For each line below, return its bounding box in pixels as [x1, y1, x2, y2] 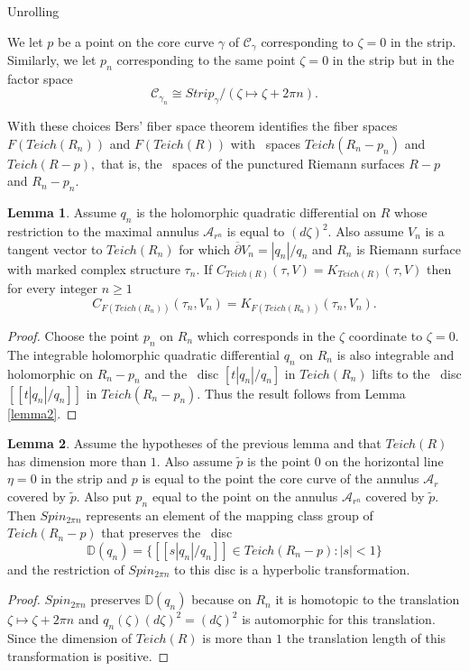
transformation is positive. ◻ [7, 646, 170, 665]
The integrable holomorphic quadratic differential [7, 345, 280, 363]
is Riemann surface [356, 239, 462, 258]
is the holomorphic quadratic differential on [136, 203, 376, 222]
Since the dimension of [7, 629, 133, 648]
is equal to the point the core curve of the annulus [142, 469, 419, 488]
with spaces [230, 133, 300, 152]
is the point [247, 451, 311, 470]
